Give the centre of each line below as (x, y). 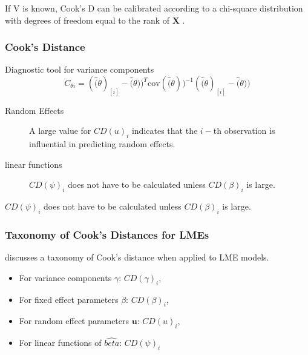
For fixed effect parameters (69, 299)
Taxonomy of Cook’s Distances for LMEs (107, 234)
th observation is (244, 131)
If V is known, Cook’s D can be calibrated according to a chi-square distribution (154, 8)
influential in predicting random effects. (102, 144)
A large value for (60, 131)
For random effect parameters (74, 321)
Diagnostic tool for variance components (80, 69)
